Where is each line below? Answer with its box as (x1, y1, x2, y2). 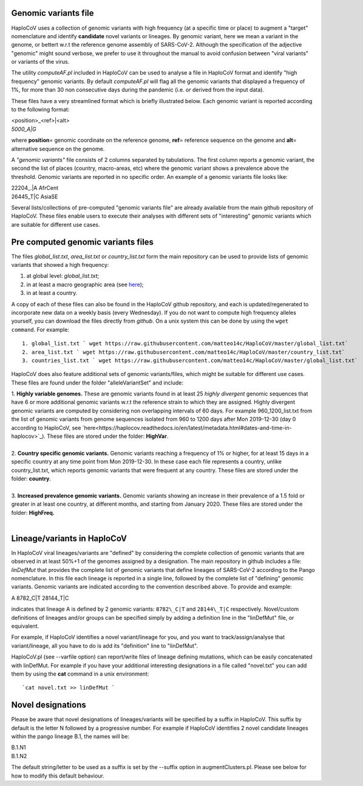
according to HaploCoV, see (11, 424, 81, 431)
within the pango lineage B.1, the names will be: (11, 733, 130, 740)
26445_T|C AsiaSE (11, 193, 58, 200)
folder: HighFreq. (11, 509, 55, 516)
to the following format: (11, 106, 70, 113)
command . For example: (11, 326, 70, 333)
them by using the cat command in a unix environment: (11, 670, 149, 677)
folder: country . (11, 475, 52, 482)
